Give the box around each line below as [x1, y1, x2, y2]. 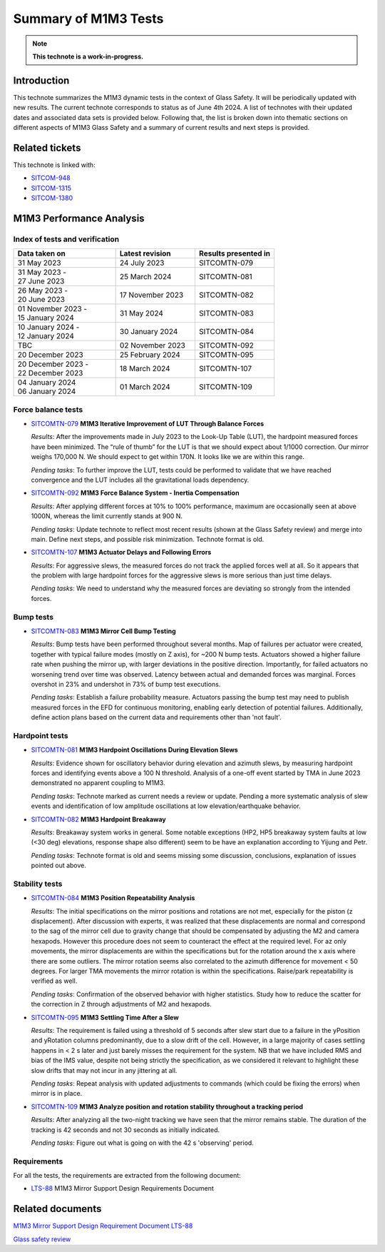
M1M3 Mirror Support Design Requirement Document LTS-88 [13, 1221, 193, 1231]
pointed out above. [31, 861, 87, 870]
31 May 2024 [119, 308, 164, 318]
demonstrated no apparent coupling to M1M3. [31, 779, 165, 787]
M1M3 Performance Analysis [13, 212, 145, 224]
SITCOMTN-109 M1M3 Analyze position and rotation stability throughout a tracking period [31, 1102, 303, 1111]
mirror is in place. [31, 1089, 83, 1098]
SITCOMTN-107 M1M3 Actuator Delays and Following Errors [31, 548, 212, 557]
